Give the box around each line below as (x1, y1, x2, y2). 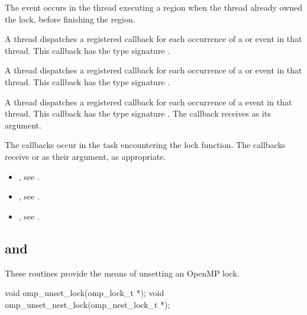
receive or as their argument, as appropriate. (5, 150, 166, 162)
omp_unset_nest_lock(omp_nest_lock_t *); (5, 298, 170, 310)
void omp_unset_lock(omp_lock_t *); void (5, 287, 164, 299)
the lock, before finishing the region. (5, 12, 135, 25)
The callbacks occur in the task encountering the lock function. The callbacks (5, 139, 286, 151)
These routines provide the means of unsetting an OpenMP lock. (5, 266, 240, 279)
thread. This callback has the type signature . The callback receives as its (5, 107, 271, 120)
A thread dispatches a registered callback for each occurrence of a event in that (5, 95, 292, 108)
